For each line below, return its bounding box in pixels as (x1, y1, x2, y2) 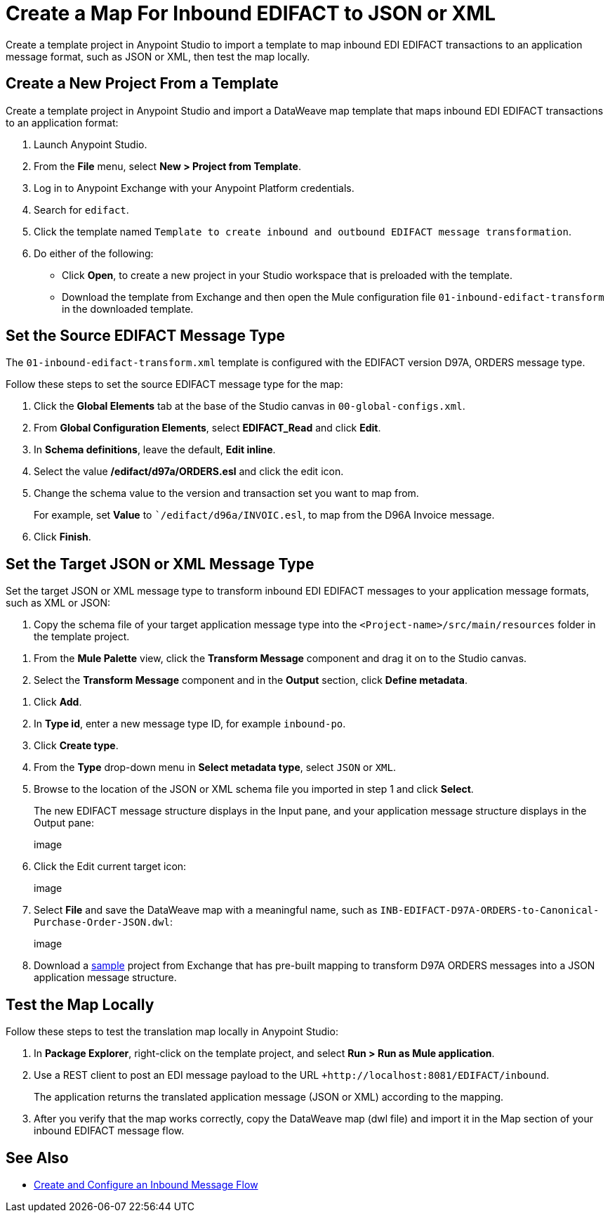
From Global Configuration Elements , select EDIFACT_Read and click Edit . (34, 422, 381, 434)
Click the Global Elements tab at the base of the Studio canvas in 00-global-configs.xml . (34, 400, 465, 413)
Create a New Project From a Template (6, 74, 279, 93)
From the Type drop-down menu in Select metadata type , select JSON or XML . (34, 761, 396, 774)
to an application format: (6, 116, 119, 129)
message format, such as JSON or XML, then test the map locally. (6, 50, 310, 63)
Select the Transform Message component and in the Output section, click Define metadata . (34, 674, 468, 687)
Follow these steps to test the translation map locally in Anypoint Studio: (6, 1025, 338, 1038)
